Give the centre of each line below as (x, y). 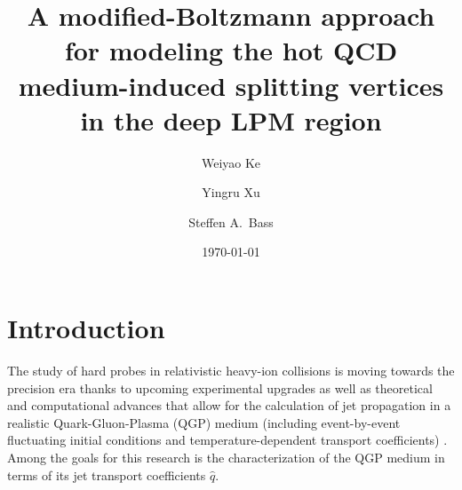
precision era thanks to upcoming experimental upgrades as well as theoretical (220, 387)
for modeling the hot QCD (231, 50)
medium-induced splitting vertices (231, 85)
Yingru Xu (231, 192)
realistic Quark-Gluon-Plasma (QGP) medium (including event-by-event (204, 422)
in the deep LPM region (231, 119)
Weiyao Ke (231, 162)
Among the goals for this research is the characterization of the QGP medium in (226, 457)
